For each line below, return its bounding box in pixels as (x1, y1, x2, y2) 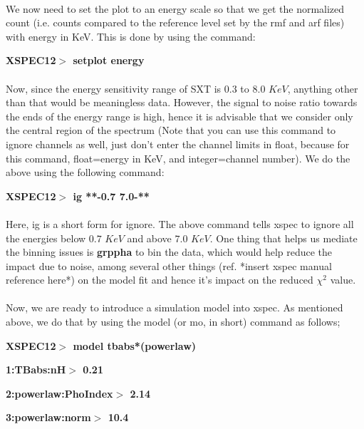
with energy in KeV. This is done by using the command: (6, 29, 256, 43)
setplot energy (73, 53, 145, 68)
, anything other (287, 81, 358, 95)
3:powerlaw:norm (6, 410, 91, 425)
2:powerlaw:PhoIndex (6, 386, 113, 400)
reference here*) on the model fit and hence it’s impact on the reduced (6, 272, 313, 287)
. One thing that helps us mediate (209, 230, 358, 245)
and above (127, 230, 172, 245)
